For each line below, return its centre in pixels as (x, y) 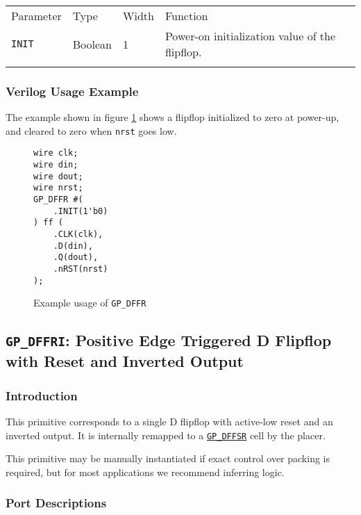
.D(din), (73, 246)
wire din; (56, 165)
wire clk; (56, 153)
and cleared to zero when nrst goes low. (91, 130)
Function (186, 16)
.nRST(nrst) (81, 269)
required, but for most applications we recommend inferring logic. (145, 472)
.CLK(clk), (78, 235)
